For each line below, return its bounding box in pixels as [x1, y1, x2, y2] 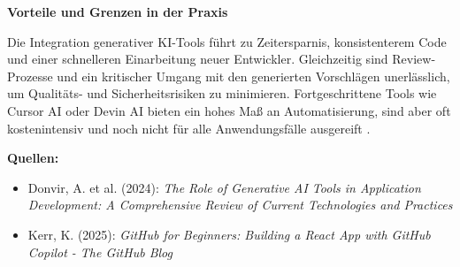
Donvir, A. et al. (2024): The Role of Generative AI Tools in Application [27, 178, 421, 196]
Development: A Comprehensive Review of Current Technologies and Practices [27, 195, 453, 214]
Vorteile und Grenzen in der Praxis [7, 3, 228, 20]
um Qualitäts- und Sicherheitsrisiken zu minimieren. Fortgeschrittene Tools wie [7, 84, 437, 103]
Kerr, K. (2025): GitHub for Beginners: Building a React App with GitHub [27, 225, 431, 243]
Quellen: [7, 149, 59, 167]
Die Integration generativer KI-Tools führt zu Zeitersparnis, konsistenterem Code [7, 32, 447, 50]
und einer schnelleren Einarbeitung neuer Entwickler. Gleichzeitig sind [7, 50, 388, 68]
